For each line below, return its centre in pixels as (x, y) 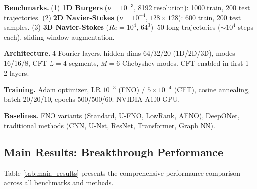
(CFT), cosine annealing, (212, 89)
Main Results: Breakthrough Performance (114, 152)
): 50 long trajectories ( (185, 27)
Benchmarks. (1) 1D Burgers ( (56, 7)
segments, (84, 63)
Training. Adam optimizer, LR (52, 89)
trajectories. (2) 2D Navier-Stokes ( (62, 17)
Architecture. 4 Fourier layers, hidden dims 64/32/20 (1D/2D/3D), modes (120, 53)
